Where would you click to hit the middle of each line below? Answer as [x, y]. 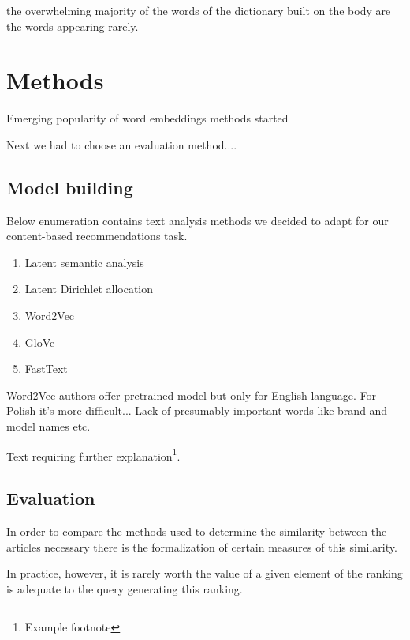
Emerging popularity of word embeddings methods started [147, 118]
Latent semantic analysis [84, 262]
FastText [46, 369]
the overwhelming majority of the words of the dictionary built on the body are [199, 10]
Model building [70, 187]
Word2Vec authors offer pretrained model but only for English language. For [192, 395]
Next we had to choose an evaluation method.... [122, 144]
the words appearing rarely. [73, 26]
